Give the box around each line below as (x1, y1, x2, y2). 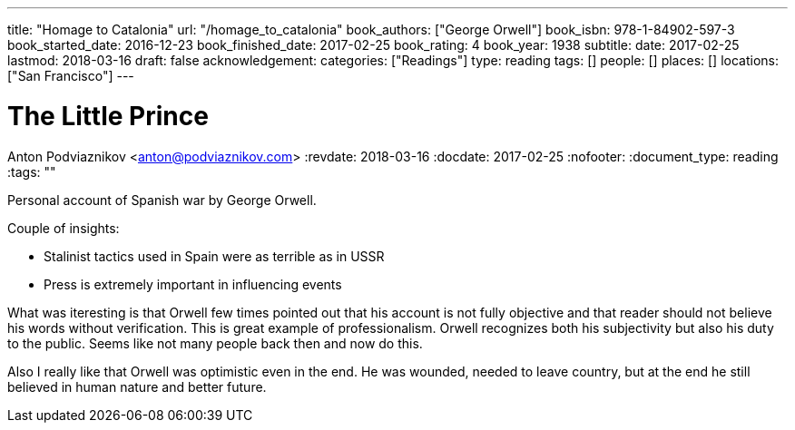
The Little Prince (7, 100, 209, 132)
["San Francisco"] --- (7, 68, 134, 83)
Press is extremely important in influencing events (44, 276, 342, 292)
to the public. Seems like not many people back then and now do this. (7, 335, 423, 351)
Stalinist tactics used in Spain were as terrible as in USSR (44, 248, 385, 264)
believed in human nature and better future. (7, 378, 267, 395)
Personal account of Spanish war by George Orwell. (7, 191, 317, 208)
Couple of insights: (7, 220, 120, 236)
